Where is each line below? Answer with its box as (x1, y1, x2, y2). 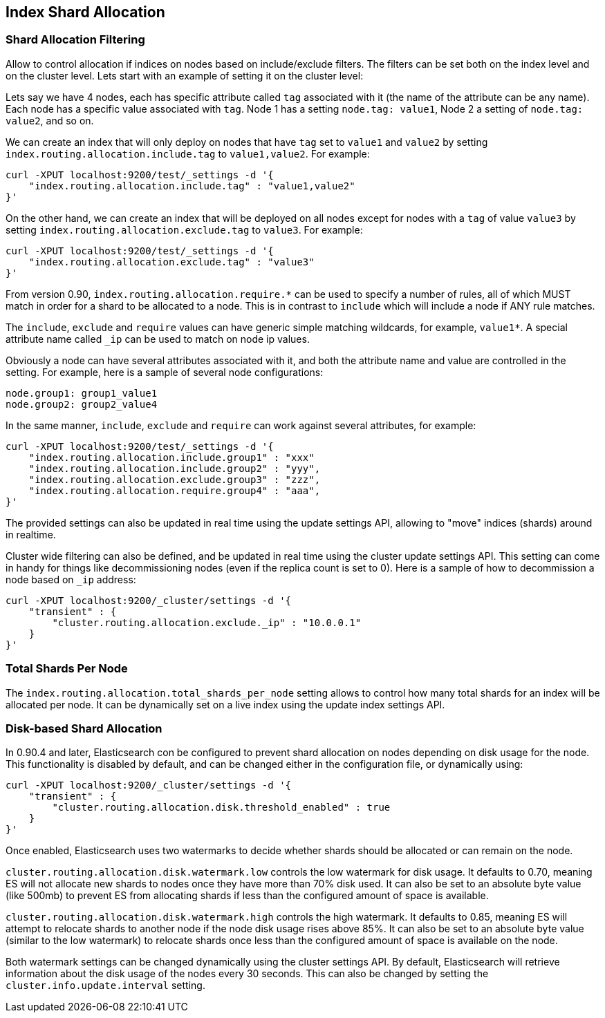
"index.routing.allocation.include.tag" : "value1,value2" (28, 180, 355, 191)
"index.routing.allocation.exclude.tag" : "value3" (28, 256, 315, 267)
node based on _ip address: (6, 573, 136, 585)
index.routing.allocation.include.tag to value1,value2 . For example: (6, 147, 370, 160)
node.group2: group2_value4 (6, 398, 158, 410)
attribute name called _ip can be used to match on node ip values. (6, 332, 310, 345)
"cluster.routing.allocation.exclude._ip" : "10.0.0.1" (52, 616, 362, 628)
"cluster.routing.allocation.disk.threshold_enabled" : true (52, 802, 391, 813)
